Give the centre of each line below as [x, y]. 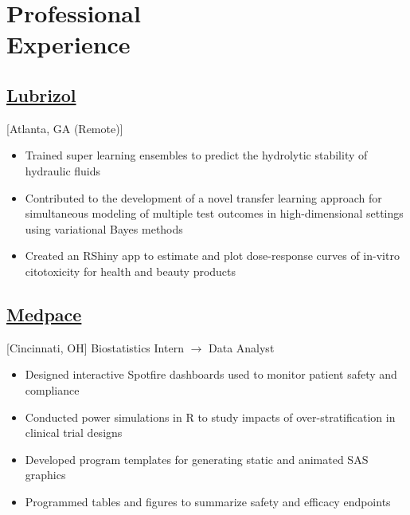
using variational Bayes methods [104, 228]
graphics [45, 475]
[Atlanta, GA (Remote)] [65, 128]
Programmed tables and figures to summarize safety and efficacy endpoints [208, 501]
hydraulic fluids [63, 170]
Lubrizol [41, 94]
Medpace [44, 314]
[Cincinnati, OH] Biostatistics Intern [95, 347]
